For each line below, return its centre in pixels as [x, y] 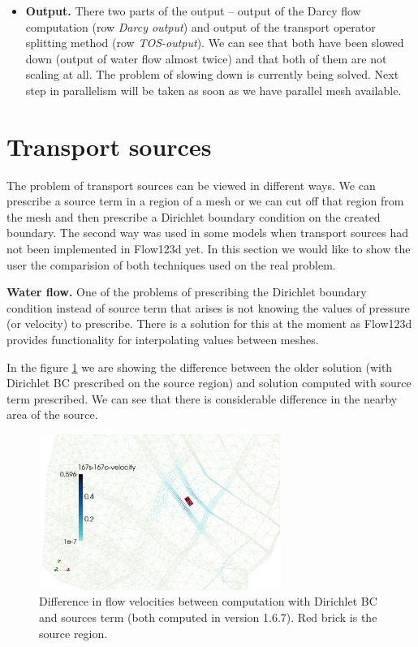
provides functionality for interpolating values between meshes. [163, 340]
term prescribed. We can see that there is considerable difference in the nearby [202, 398]
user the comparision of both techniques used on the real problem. [171, 264]
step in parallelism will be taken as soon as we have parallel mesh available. [213, 90]
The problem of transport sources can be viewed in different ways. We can [191, 185]
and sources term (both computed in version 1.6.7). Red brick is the [208, 617]
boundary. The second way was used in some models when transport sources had [208, 233]
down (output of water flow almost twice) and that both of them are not [206, 58]
